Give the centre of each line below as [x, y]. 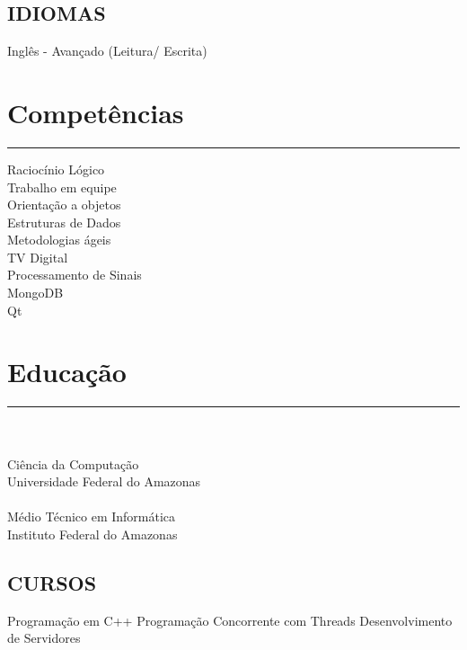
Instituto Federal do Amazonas [93, 534]
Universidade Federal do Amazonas [104, 481]
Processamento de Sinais [75, 275]
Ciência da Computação [73, 463]
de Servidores [44, 638]
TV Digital [38, 257]
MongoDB [35, 293]
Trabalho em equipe [62, 187]
